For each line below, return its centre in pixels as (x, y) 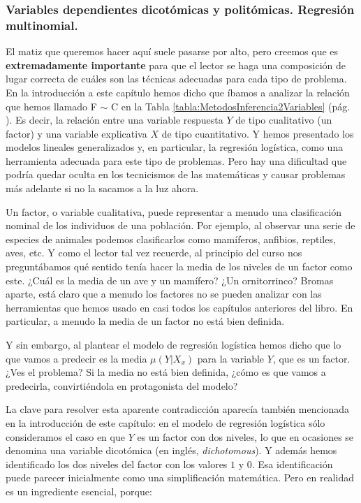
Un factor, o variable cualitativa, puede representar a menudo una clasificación (174, 211)
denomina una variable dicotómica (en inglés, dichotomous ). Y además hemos (171, 450)
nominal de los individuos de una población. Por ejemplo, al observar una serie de (180, 225)
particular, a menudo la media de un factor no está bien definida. (145, 321)
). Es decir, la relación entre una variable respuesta (115, 120)
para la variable (231, 358)
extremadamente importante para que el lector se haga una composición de (176, 65)
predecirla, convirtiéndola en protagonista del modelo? (122, 385)
